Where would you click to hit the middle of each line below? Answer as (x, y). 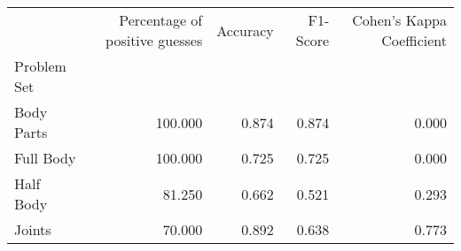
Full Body (45, 158)
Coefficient (414, 40)
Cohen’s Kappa (399, 20)
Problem (40, 66)
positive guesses (154, 40)
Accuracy (245, 30)
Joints (33, 229)
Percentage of (161, 20)
